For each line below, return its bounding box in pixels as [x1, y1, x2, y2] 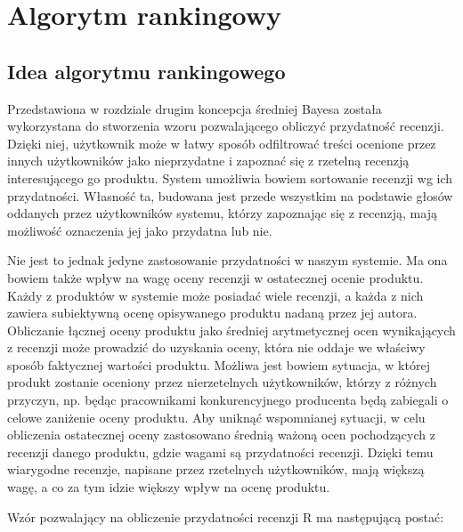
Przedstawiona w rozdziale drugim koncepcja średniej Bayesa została [7, 99, 382, 117]
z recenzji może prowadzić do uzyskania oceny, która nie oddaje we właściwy [7, 338, 426, 357]
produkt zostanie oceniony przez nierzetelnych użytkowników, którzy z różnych [7, 373, 437, 391]
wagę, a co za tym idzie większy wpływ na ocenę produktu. [7, 478, 330, 496]
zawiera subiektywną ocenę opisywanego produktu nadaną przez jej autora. [7, 303, 418, 322]
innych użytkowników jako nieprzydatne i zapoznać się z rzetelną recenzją [7, 151, 410, 170]
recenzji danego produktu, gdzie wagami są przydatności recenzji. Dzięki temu [7, 442, 434, 461]
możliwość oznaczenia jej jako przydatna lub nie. [7, 221, 272, 239]
